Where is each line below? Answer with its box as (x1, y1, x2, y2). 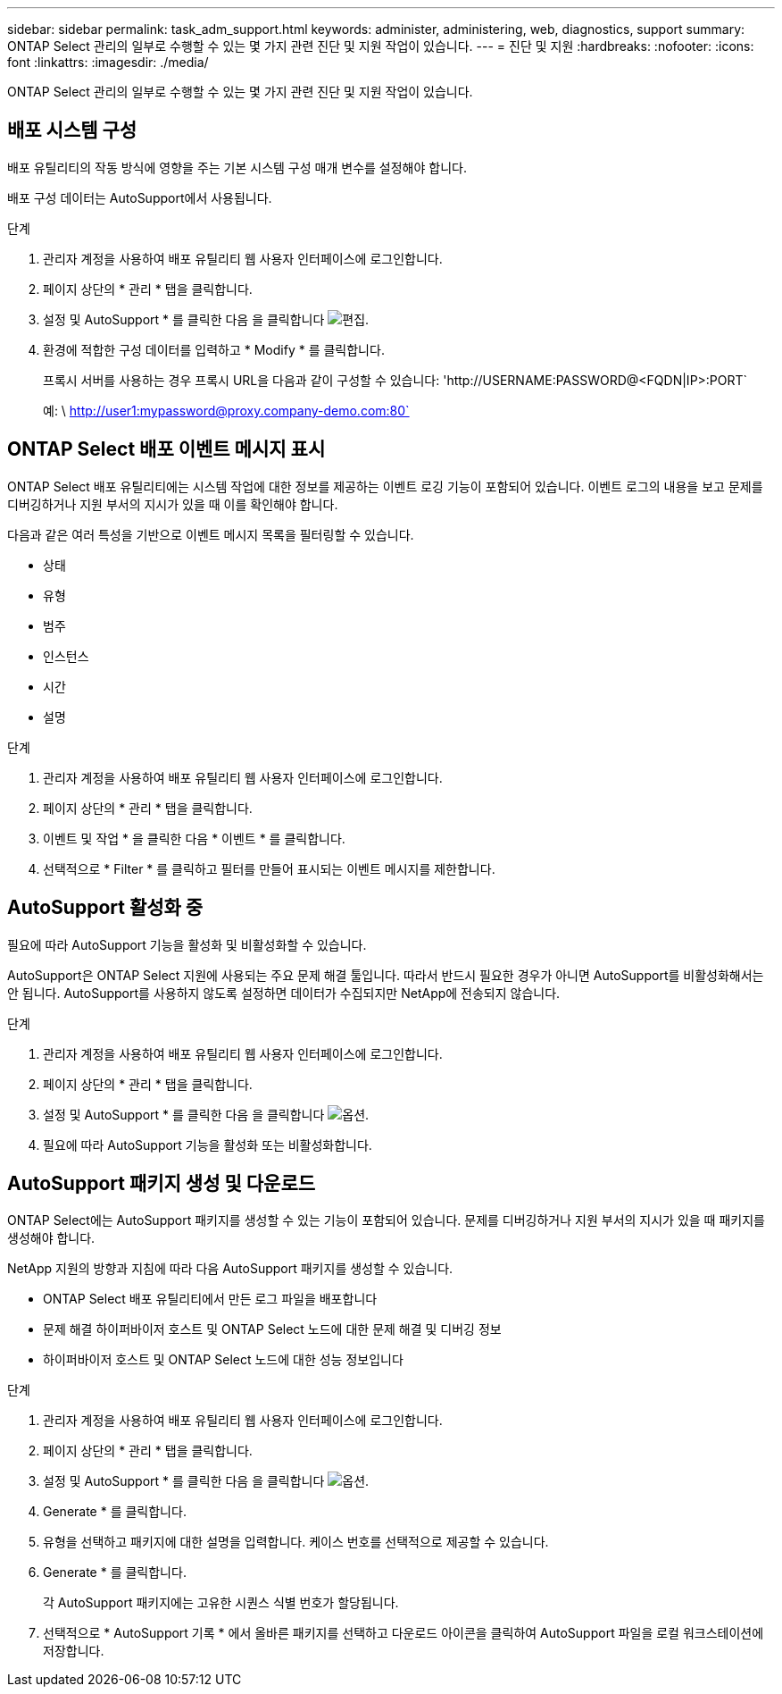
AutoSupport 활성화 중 (7, 896, 204, 919)
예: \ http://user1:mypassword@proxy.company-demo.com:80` (43, 402, 410, 418)
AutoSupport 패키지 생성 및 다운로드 (7, 1171, 316, 1195)
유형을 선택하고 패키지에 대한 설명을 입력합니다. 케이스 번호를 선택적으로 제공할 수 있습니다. (43, 1534, 549, 1550)
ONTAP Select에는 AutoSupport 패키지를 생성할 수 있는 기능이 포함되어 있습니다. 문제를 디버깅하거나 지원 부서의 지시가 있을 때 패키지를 (7, 1212, 765, 1229)
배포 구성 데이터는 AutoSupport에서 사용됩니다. (7, 189, 272, 205)
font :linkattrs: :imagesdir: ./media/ (7, 55, 209, 70)
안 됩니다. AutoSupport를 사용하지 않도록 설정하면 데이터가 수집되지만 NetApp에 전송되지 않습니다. (7, 985, 561, 1001)
